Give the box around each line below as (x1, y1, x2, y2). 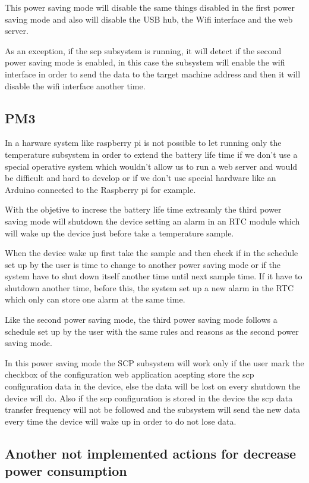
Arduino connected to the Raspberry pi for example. (5, 183, 196, 195)
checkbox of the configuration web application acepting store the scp (5, 368, 254, 381)
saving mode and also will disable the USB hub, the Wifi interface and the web (5, 13, 293, 25)
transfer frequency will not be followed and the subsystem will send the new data (5, 403, 301, 416)
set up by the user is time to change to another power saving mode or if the (5, 258, 280, 270)
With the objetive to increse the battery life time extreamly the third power (5, 203, 282, 216)
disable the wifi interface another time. (5, 79, 146, 92)
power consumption (5, 462, 127, 480)
